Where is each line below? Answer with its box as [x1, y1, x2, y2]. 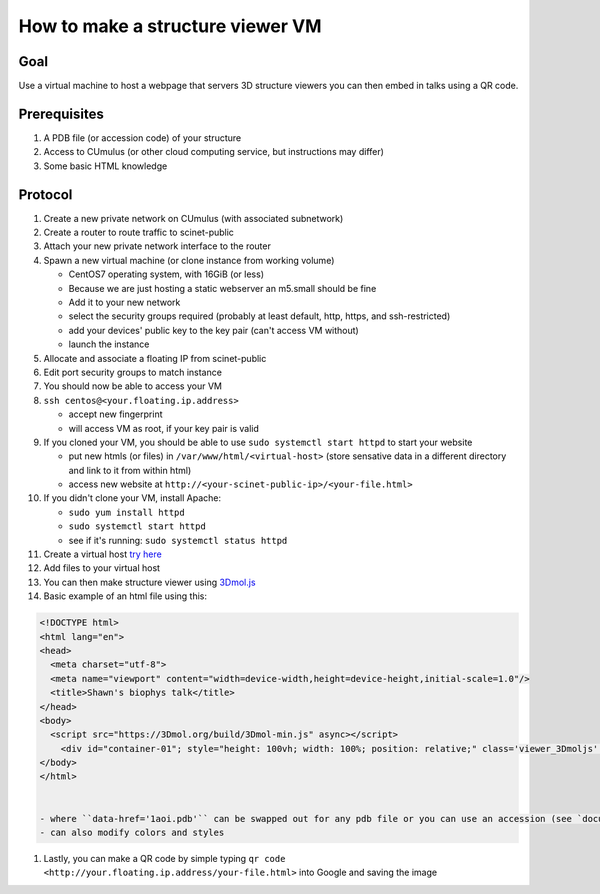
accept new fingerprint [68, 408, 163, 420]
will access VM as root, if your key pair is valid [68, 422, 260, 434]
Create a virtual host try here [43, 548, 162, 560]
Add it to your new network [68, 296, 181, 308]
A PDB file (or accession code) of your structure [43, 131, 242, 144]
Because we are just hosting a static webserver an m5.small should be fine [68, 282, 377, 294]
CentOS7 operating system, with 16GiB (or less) [68, 268, 265, 280]
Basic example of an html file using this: [43, 590, 208, 602]
